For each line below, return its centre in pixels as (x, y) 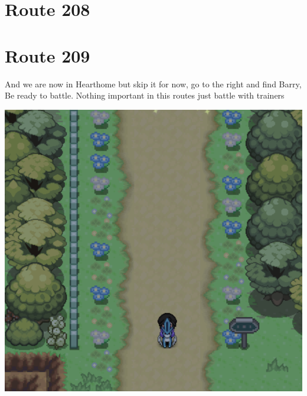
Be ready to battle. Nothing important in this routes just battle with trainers (145, 95)
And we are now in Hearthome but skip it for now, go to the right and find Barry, (153, 84)
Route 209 (48, 55)
